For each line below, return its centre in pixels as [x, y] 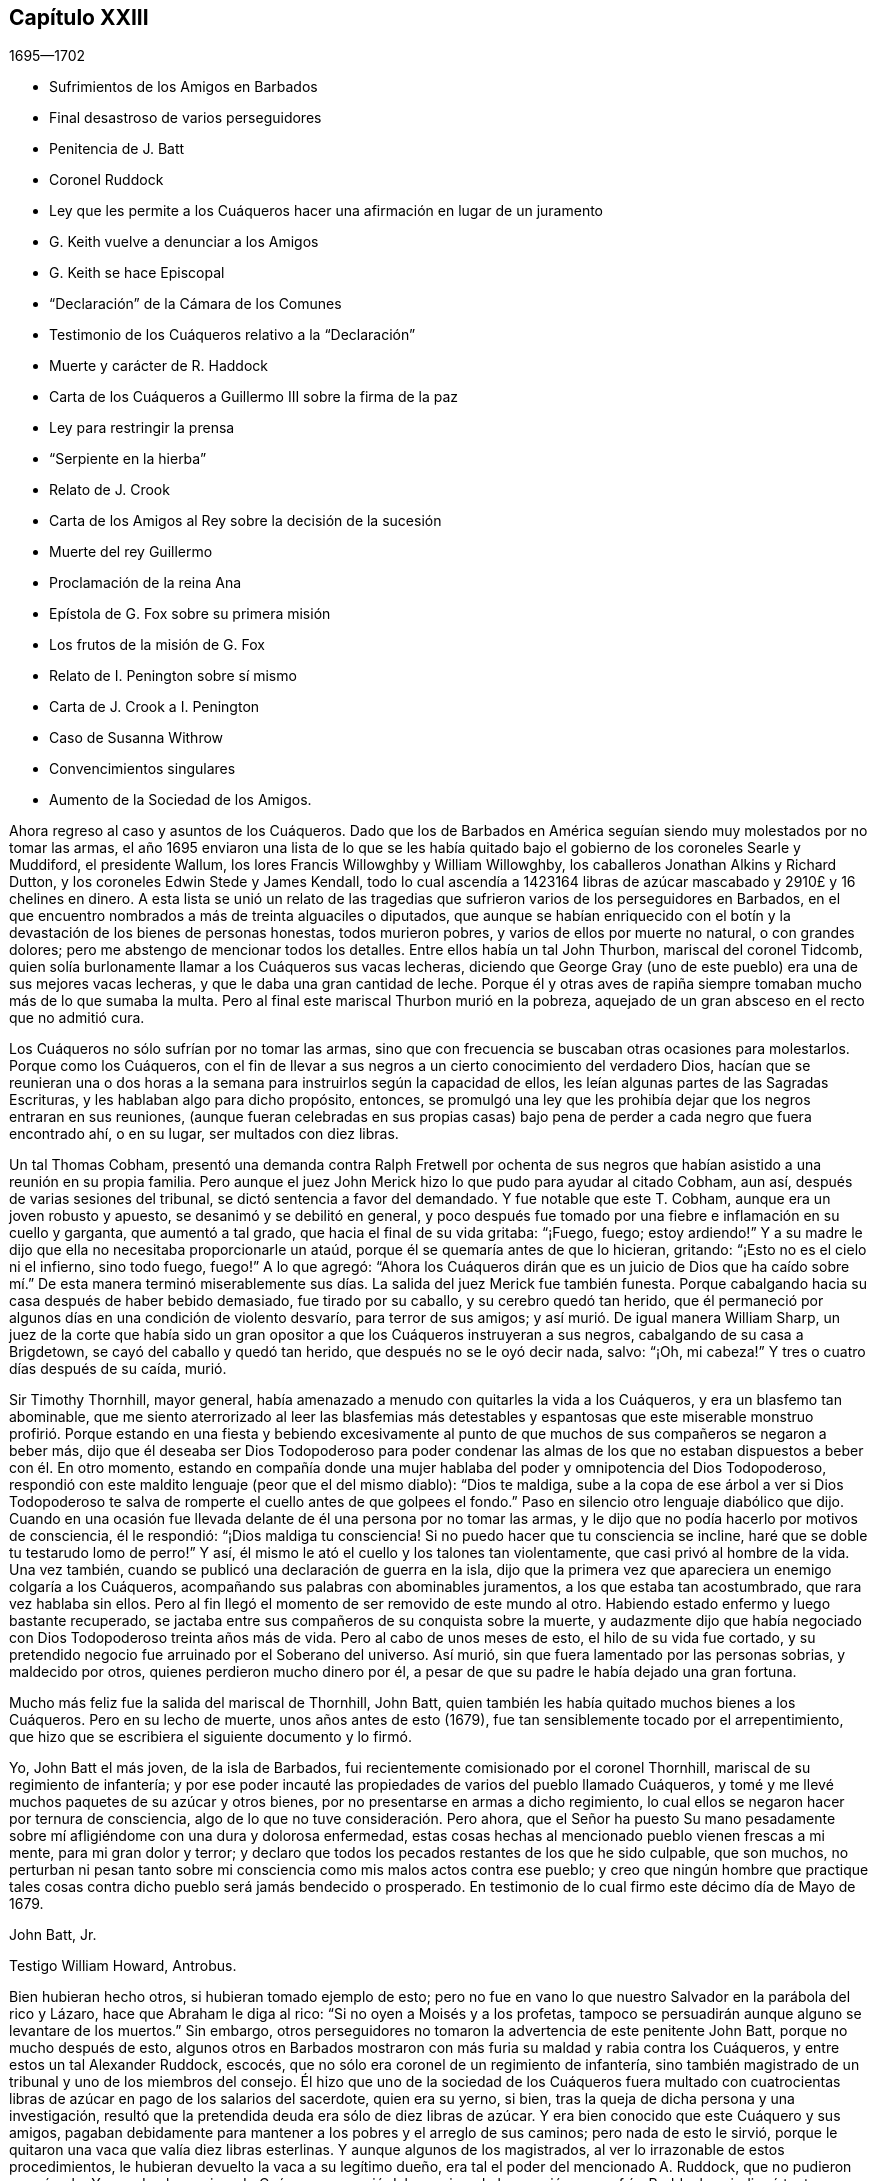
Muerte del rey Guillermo [131, 552]
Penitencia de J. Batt [117, 149]
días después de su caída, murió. [118, 1369]
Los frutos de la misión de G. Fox [157, 645]
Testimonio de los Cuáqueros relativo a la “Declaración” [232, 335]
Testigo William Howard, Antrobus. [123, 1966]
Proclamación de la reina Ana [145, 583]
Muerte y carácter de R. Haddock [159, 366]
